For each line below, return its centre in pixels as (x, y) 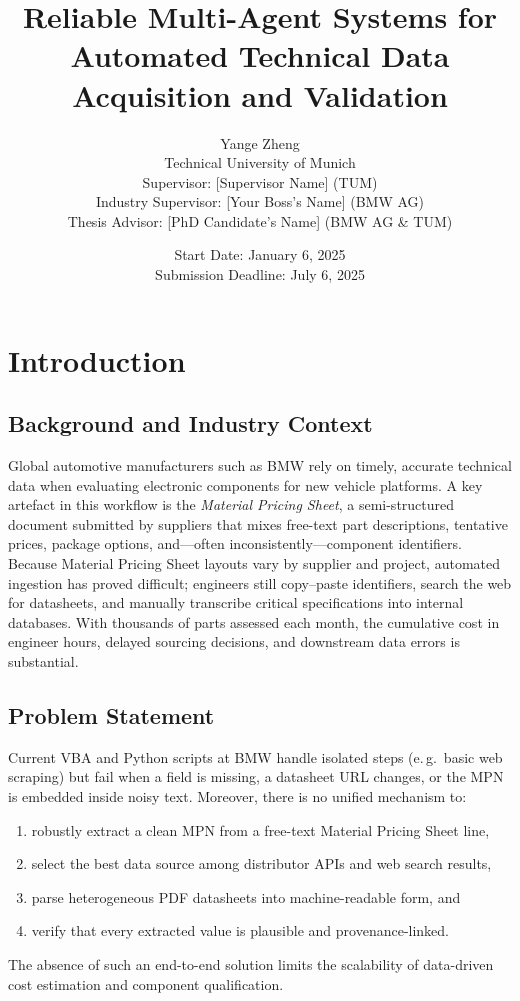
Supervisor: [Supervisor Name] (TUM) (260, 181)
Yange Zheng (260, 142)
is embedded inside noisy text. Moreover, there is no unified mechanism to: (237, 795)
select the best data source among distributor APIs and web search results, (261, 863)
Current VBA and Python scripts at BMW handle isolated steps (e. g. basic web (255, 756)
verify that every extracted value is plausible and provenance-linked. (240, 930)
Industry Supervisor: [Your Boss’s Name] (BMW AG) (260, 201)
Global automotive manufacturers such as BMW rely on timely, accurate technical (260, 465)
